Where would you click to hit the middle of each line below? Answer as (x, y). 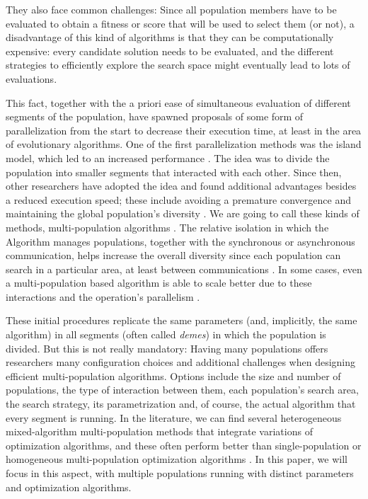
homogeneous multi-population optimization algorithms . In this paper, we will (177, 459)
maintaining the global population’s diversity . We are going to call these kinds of (183, 213)
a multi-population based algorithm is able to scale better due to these (159, 283)
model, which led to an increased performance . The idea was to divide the (168, 157)
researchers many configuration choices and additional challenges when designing (181, 362)
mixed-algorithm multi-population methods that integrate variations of (159, 431)
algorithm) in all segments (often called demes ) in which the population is (166, 334)
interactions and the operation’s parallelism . (103, 296)
